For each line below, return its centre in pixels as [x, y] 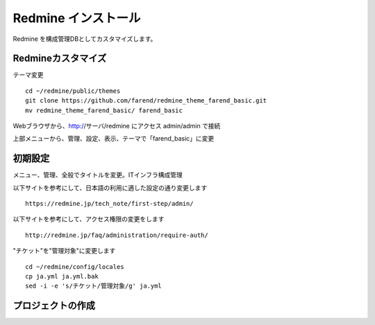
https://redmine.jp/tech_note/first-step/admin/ [109, 204]
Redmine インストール [77, 18]
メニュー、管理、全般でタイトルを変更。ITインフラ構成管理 [98, 175]
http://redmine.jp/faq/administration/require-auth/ [117, 235]
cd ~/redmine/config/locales [75, 266]
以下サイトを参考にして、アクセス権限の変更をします [89, 219]
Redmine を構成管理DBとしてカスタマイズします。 [85, 39]
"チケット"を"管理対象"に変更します [64, 251]
